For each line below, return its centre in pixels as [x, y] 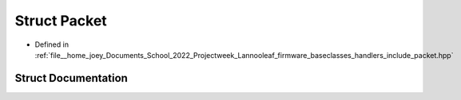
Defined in [52, 44]
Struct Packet [61, 21]
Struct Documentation [71, 78]
